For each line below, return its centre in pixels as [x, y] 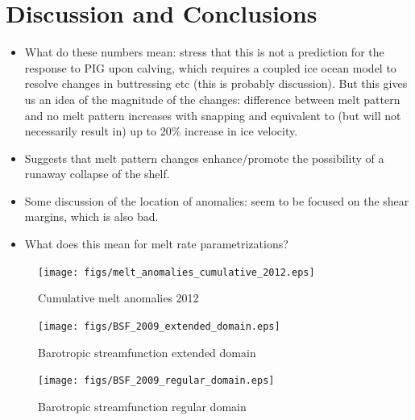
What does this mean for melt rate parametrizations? [156, 244]
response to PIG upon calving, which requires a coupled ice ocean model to [210, 67]
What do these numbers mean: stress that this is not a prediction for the [204, 52]
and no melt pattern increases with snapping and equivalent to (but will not [213, 115]
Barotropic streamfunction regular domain [142, 406]
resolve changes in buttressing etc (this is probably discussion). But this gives [216, 83]
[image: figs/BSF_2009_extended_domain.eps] [159, 326]
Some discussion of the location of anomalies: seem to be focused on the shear [217, 200]
